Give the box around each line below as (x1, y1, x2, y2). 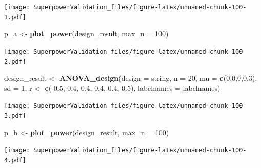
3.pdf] (4, 112, 26, 120)
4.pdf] (4, 156, 26, 164)
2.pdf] (4, 58, 26, 65)
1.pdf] (4, 13, 26, 21)
